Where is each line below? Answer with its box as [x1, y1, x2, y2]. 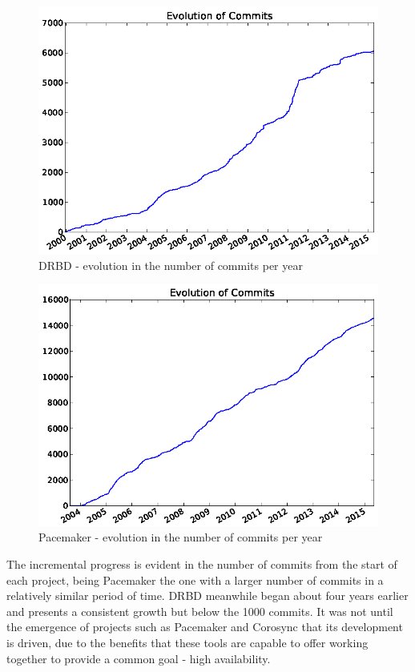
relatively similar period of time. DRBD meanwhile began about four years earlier [6, 587, 409, 604]
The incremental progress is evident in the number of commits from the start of [6, 555, 397, 572]
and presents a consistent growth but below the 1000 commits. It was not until [6, 602, 393, 619]
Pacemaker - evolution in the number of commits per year [38, 529, 323, 545]
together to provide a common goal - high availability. [6, 650, 271, 666]
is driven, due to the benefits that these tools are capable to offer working [6, 634, 369, 650]
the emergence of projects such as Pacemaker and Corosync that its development [6, 618, 403, 635]
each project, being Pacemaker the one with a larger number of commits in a [6, 571, 384, 588]
